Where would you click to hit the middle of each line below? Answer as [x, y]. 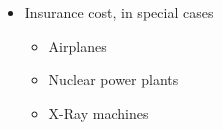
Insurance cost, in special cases [119, 12]
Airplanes [77, 45]
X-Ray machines [98, 112]
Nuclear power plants [113, 79]
